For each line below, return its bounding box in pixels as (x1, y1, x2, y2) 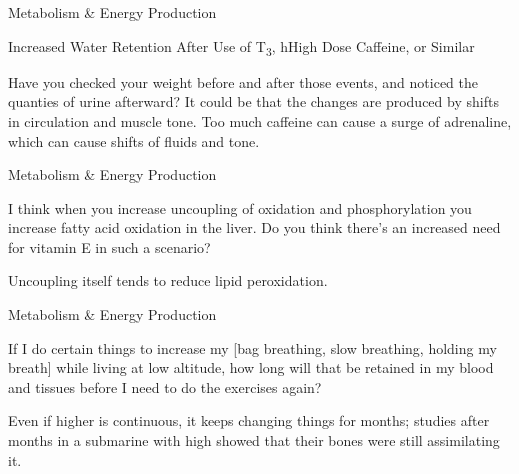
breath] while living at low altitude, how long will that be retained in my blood (8, 357, 494, 378)
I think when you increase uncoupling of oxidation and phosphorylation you (8, 197, 472, 218)
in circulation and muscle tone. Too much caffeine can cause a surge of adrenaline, (8, 110, 512, 131)
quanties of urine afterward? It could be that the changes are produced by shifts (8, 91, 499, 112)
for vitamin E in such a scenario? (8, 236, 211, 257)
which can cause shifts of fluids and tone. (8, 130, 260, 151)
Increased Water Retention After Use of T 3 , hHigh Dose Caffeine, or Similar (8, 35, 475, 59)
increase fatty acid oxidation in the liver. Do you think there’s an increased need (8, 217, 501, 238)
